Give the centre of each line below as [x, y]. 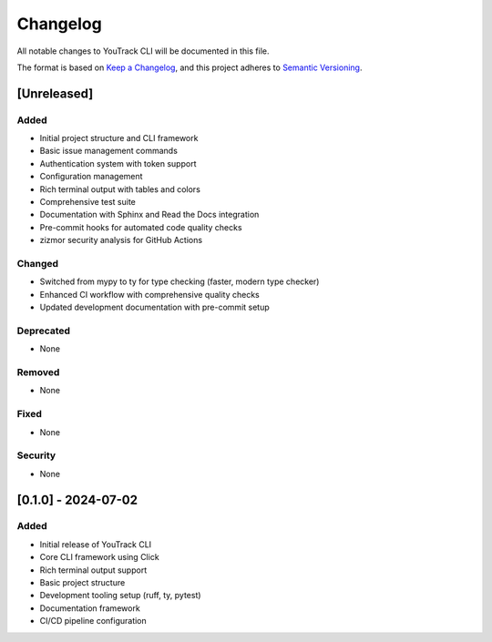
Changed [38, 263]
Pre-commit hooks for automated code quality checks [141, 227]
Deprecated [44, 331]
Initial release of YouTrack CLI [96, 544]
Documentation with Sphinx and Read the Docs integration [149, 215]
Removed [38, 372]
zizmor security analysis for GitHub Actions [121, 240]
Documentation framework [90, 608]
